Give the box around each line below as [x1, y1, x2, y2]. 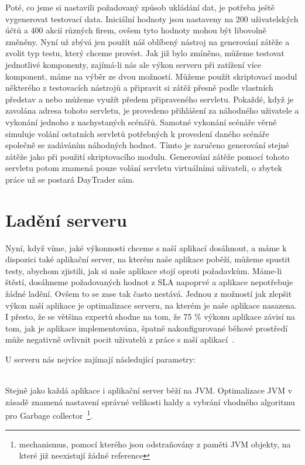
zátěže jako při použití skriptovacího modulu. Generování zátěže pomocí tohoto [5, 150, 289, 162]
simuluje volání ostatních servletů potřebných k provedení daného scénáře [5, 127, 269, 139]
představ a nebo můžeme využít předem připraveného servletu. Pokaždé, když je [5, 93, 294, 105]
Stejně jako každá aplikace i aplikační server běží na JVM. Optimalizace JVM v [5, 384, 293, 396]
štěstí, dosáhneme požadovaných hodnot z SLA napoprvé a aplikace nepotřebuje [5, 276, 293, 288]
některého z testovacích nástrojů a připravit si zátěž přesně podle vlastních [5, 81, 273, 94]
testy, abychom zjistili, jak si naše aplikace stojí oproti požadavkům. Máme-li [5, 264, 282, 276]
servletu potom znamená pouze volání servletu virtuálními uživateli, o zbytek [5, 162, 282, 174]
